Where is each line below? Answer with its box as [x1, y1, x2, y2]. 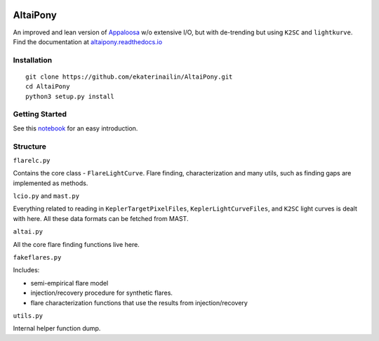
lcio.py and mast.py [13, 192, 80, 200]
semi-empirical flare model [30, 279, 109, 287]
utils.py [13, 312, 44, 319]
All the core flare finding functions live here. [13, 240, 140, 248]
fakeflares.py [13, 253, 62, 262]
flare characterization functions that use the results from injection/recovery [30, 298, 248, 307]
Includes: [13, 266, 40, 274]
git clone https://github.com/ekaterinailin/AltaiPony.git [25, 72, 233, 81]
